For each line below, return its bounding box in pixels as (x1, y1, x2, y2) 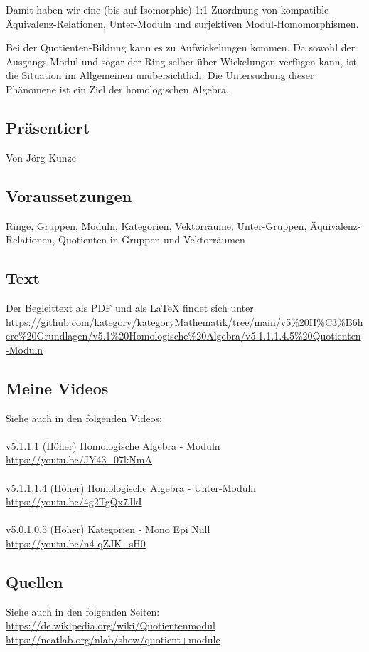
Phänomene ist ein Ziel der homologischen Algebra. (6, 81, 229, 96)
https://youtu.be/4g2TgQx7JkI (6, 494, 142, 509)
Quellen (6, 570, 63, 592)
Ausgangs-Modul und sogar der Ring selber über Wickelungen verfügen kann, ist (6, 53, 357, 68)
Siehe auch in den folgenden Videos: (6, 410, 162, 425)
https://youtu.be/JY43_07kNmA (6, 452, 153, 467)
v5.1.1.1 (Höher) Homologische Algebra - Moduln (6, 438, 220, 453)
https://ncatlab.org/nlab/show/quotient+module (6, 631, 220, 646)
